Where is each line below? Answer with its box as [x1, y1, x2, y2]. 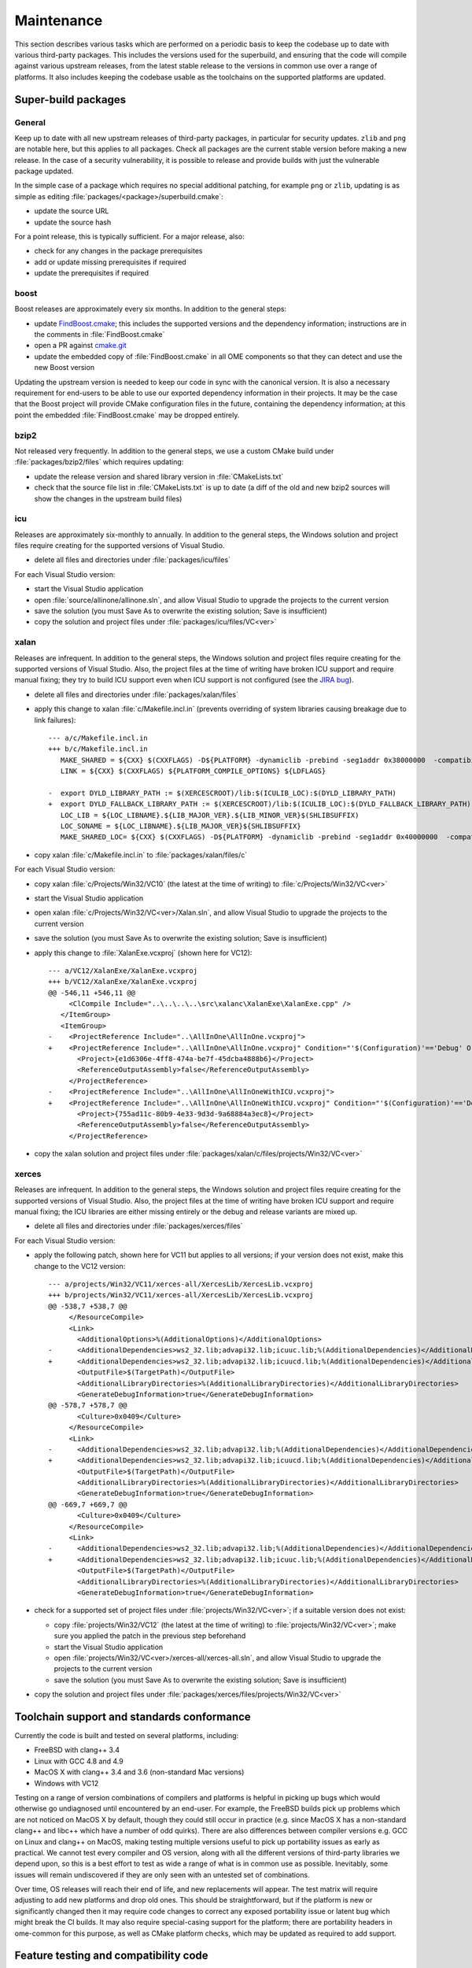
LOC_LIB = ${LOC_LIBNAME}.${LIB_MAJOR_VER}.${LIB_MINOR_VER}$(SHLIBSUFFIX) [60, 811, 360, 819]
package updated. [14, 166, 74, 176]
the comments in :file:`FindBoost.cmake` [34, 330, 165, 339]
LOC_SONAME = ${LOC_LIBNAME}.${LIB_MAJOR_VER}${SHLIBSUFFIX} [60, 822, 302, 830]
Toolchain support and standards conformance [14, 1710, 251, 1723]
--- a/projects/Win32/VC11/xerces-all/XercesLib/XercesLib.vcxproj [48, 1280, 314, 1289]
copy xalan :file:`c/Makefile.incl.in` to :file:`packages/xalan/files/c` [34, 850, 248, 860]
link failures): [34, 715, 76, 724]
